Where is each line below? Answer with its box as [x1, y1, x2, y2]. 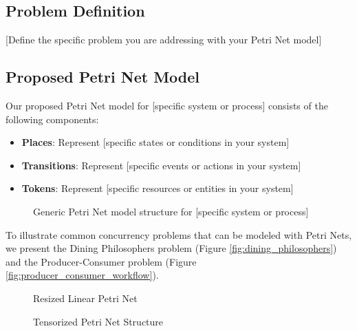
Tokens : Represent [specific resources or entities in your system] [21, 181, 294, 195]
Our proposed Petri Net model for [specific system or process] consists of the [6, 98, 328, 112]
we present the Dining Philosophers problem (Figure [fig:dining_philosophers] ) [6, 241, 337, 255]
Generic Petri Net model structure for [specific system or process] [33, 204, 309, 218]
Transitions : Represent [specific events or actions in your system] [21, 158, 301, 172]
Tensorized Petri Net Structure [33, 314, 164, 328]
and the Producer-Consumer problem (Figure [6, 254, 197, 268]
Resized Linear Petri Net [33, 290, 138, 305]
